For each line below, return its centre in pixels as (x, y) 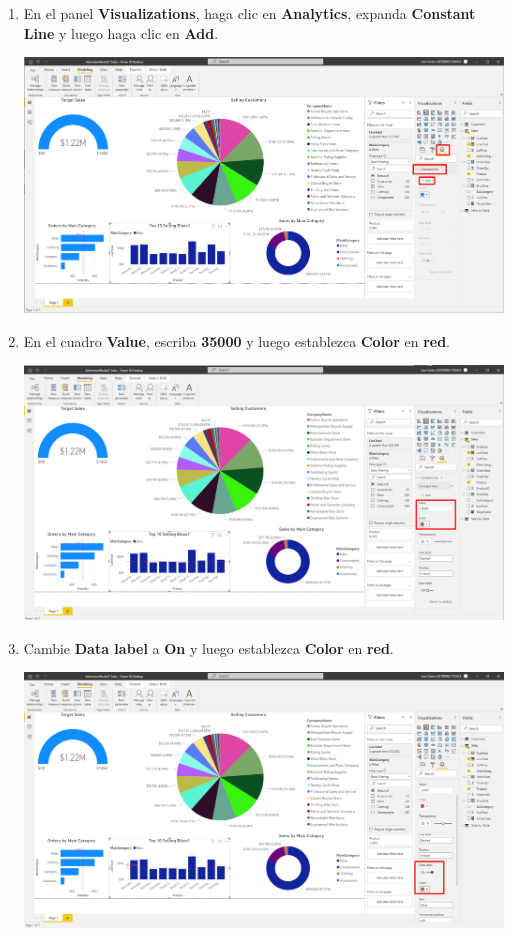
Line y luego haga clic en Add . (121, 32)
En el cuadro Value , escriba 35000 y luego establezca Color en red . (236, 340)
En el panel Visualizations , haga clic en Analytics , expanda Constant (249, 13)
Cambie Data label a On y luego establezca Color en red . (208, 647)
